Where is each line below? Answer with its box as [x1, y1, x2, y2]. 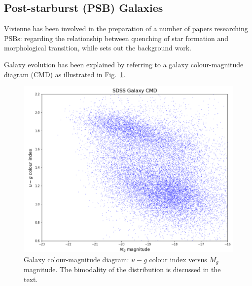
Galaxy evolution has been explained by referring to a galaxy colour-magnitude [4, 59, 244, 69]
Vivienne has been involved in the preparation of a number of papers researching [4, 23, 248, 34]
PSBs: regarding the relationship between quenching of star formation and [4, 33, 229, 43]
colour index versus [149, 254, 207, 264]
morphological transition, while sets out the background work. [4, 43, 191, 53]
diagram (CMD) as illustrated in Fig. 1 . [4, 69, 126, 79]
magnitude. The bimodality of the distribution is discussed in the [24, 264, 221, 275]
